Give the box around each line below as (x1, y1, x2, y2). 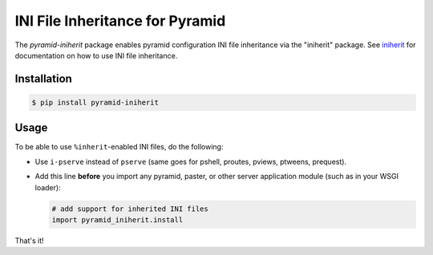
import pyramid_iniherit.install (51, 215, 184, 224)
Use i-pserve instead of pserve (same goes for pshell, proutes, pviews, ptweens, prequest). (34, 157, 347, 166)
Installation (14, 72, 72, 86)
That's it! (14, 236, 44, 245)
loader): (34, 182, 61, 192)
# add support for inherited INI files (51, 204, 208, 213)
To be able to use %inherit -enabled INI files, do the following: (14, 142, 224, 152)
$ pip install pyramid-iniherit (31, 98, 160, 107)
